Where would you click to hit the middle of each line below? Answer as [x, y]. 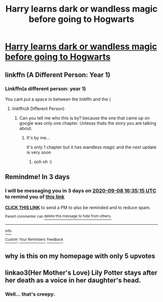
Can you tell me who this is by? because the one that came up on [84, 118]
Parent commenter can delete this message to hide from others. [58, 216]
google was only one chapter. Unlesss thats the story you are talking [88, 123]
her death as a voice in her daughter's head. [73, 280]
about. [26, 128]
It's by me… [38, 137]
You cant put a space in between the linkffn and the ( [58, 99]
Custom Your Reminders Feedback [34, 240]
